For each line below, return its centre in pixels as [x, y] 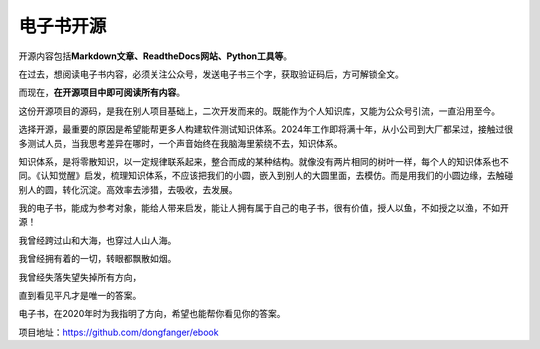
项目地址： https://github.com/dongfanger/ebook [118, 332]
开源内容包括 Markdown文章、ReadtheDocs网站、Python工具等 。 [155, 56]
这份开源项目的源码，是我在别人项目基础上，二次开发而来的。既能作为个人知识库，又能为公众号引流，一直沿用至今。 [259, 111]
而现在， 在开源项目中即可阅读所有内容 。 [101, 92]
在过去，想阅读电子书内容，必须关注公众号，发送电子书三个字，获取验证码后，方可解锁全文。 [211, 74]
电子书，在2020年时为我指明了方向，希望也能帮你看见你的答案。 [152, 314]
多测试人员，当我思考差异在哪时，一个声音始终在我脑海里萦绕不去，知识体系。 [180, 143]
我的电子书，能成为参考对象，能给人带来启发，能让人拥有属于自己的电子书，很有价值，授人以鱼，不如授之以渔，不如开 [263, 208]
